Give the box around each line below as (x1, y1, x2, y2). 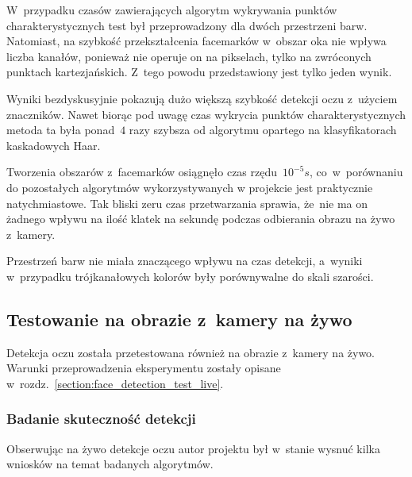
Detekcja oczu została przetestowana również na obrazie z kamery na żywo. (6, 344, 375, 360)
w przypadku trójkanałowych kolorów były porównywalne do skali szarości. (6, 267, 374, 284)
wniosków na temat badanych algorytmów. (6, 456, 214, 472)
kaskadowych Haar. (6, 137, 101, 153)
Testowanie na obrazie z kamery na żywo (6, 306, 352, 331)
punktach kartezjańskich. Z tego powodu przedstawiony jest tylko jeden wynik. (6, 63, 392, 80)
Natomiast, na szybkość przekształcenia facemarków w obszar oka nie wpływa (6, 33, 387, 49)
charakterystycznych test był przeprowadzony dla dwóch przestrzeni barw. (6, 17, 368, 33)
